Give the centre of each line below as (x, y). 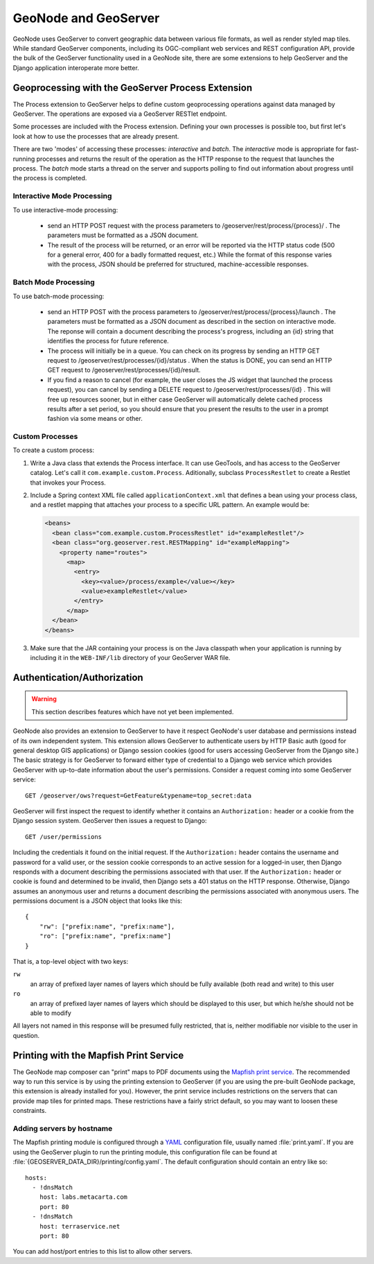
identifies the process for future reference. (108, 341)
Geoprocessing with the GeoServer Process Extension (133, 88)
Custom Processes (45, 437)
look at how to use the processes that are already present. (96, 136)
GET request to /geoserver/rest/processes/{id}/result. (124, 370)
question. (26, 1035)
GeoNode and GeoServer (86, 18)
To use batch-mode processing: (59, 296)
